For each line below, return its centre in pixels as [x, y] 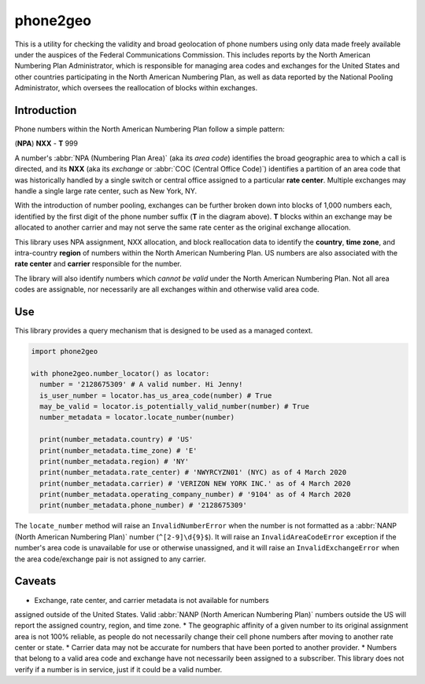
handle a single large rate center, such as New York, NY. [105, 191]
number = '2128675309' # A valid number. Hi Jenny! [141, 384]
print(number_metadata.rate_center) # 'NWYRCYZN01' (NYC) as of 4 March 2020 [193, 473]
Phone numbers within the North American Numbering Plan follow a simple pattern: [150, 129]
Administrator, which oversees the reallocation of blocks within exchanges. [136, 88]
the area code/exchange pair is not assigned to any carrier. [110, 559]
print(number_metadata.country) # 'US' [116, 439]
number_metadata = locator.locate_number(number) [137, 417]
